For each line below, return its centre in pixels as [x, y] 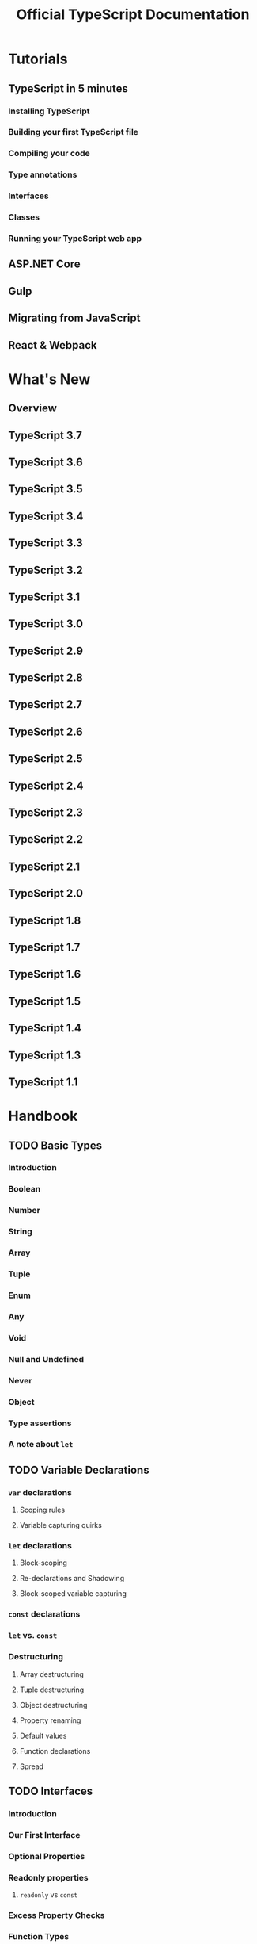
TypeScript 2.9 [46, 651]
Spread [32, 1766]
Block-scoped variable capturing [73, 1594]
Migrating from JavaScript [74, 318]
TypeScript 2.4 [46, 785]
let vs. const [33, 1636]
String [21, 1232]
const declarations [44, 1614]
